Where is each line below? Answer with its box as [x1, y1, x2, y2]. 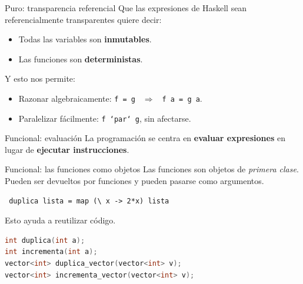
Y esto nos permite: [5, 72, 75, 85]
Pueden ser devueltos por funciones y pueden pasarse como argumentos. [5, 175, 264, 187]
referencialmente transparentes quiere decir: [5, 13, 162, 25]
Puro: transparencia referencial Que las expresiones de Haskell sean [5, 2, 247, 14]
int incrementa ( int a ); [5, 248, 98, 256]
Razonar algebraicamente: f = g [18, 92, 136, 104]
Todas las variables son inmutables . [18, 33, 152, 45]
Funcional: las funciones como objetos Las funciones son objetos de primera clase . [5, 163, 299, 175]
